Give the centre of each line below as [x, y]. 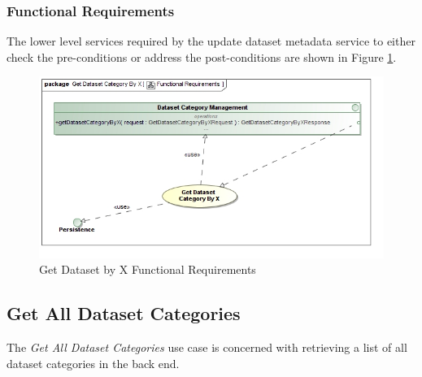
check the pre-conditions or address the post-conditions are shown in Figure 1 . [202, 56]
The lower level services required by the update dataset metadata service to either [211, 41]
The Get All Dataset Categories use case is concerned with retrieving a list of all [207, 347]
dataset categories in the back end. [93, 363]
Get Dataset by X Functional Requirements [148, 269]
